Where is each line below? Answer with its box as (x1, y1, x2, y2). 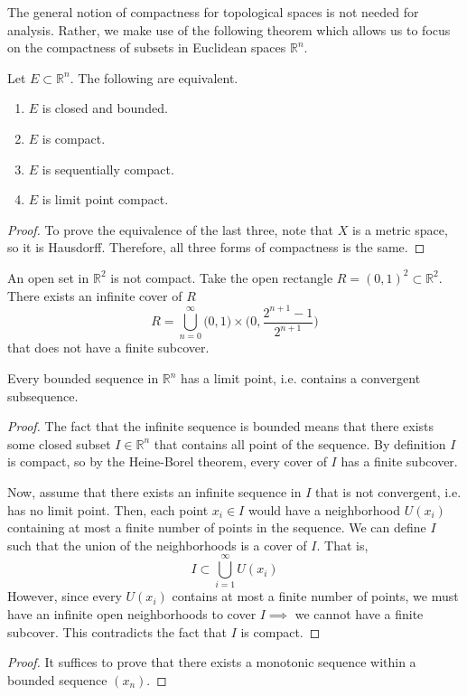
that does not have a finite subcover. (7, 338, 210, 357)
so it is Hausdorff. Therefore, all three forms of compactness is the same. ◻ (7, 238, 425, 257)
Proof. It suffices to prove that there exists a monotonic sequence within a (7, 653, 416, 672)
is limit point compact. (42, 190, 169, 209)
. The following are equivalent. (70, 68, 238, 87)
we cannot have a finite (294, 605, 424, 624)
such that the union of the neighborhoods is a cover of (7, 535, 307, 554)
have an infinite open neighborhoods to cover (7, 605, 257, 624)
